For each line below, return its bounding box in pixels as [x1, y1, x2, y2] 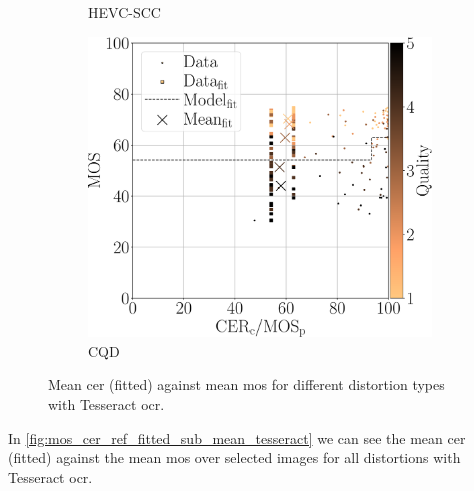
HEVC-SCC [88, 2, 161, 22]
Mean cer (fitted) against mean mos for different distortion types [48, 374, 445, 395]
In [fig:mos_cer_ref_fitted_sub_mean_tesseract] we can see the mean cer [8, 427, 466, 448]
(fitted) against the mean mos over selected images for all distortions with [8, 447, 461, 468]
